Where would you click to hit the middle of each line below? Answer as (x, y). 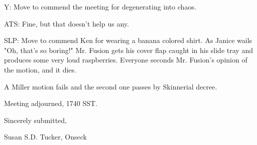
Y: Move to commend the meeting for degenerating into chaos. (100, 6)
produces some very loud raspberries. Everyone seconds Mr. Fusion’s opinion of (126, 60)
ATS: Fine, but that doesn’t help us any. (67, 23)
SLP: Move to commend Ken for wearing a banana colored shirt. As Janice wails (128, 40)
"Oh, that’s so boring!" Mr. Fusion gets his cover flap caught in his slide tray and (128, 50)
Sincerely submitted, (35, 120)
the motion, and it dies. (40, 69)
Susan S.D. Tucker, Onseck (45, 137)
